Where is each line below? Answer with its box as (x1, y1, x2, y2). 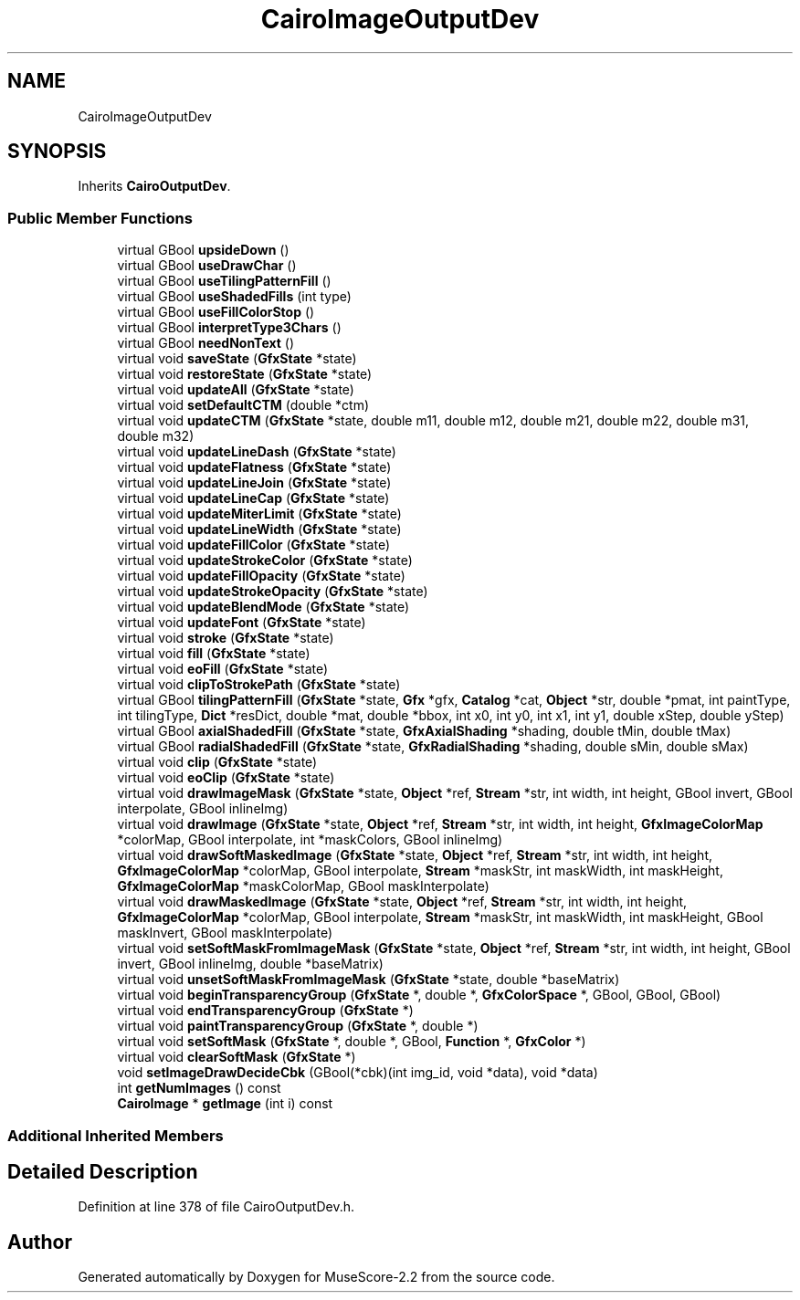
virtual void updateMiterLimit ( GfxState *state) (117, 506, 402, 522)
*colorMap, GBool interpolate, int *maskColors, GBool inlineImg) (117, 832, 503, 848)
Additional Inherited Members (7, 1126, 224, 1145)
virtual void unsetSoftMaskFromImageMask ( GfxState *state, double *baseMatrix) (117, 971, 620, 988)
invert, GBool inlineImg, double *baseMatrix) (117, 956, 384, 972)
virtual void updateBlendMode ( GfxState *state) (117, 599, 410, 615)
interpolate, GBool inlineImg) (117, 801, 289, 817)
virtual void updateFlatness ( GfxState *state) (117, 459, 392, 476)
